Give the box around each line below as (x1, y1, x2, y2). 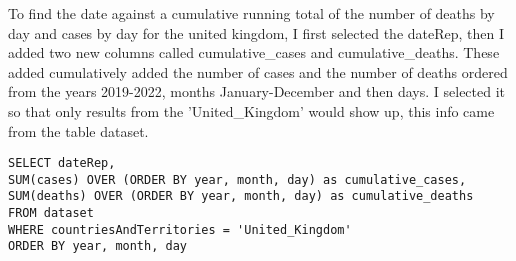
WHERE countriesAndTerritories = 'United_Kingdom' (8, 222, 352, 237)
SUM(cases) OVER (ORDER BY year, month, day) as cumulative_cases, (8, 172, 467, 187)
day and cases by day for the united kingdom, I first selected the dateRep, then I (8, 22, 505, 43)
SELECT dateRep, (8, 156, 116, 171)
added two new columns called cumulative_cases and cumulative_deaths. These (8, 42, 500, 63)
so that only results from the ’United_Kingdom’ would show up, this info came (8, 100, 495, 121)
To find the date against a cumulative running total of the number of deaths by (8, 3, 495, 23)
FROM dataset (8, 206, 94, 221)
